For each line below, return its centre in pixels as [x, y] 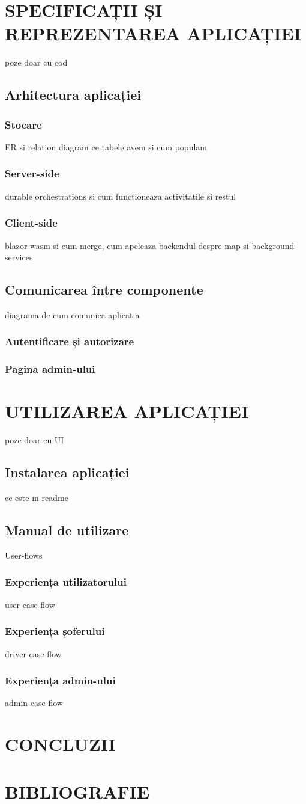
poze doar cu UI [34, 440]
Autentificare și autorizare [70, 341]
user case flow [30, 604]
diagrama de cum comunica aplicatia [72, 314]
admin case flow [34, 703]
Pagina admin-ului [50, 369]
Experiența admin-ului [60, 680]
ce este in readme [37, 498]
